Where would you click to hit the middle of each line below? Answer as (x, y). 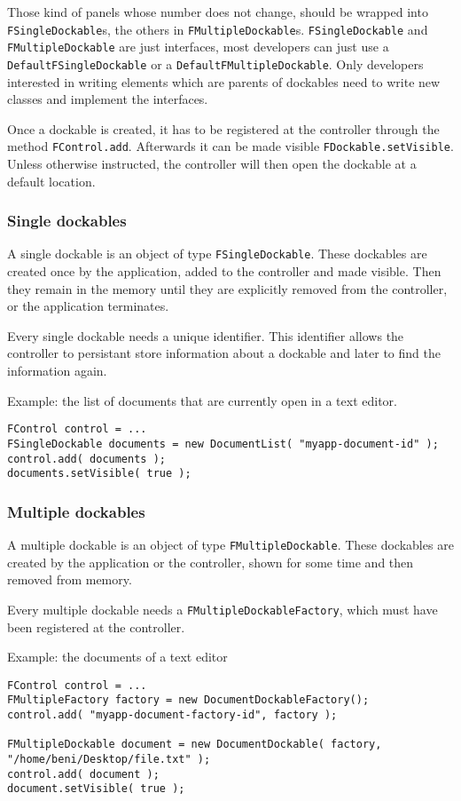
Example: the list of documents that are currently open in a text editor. (202, 400)
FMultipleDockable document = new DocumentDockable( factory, (195, 745)
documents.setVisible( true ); (99, 474)
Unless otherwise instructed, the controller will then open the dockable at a (212, 163)
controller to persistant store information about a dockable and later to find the (224, 353)
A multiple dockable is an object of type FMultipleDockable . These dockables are (230, 545)
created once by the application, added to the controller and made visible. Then (224, 271)
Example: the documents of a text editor (117, 657)
